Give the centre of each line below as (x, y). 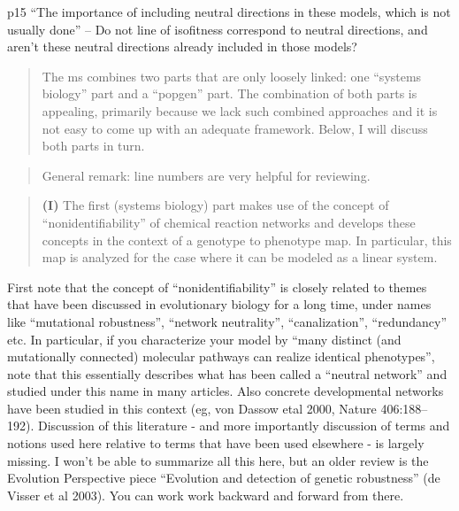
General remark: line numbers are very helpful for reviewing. (206, 175)
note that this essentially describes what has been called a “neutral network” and (227, 373)
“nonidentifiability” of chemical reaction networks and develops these (229, 222)
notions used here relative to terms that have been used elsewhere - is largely (216, 443)
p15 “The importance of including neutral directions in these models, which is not (229, 12)
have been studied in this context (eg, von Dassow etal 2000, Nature (192, 408)
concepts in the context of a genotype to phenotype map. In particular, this (247, 240)
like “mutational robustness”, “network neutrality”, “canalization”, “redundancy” (227, 321)
